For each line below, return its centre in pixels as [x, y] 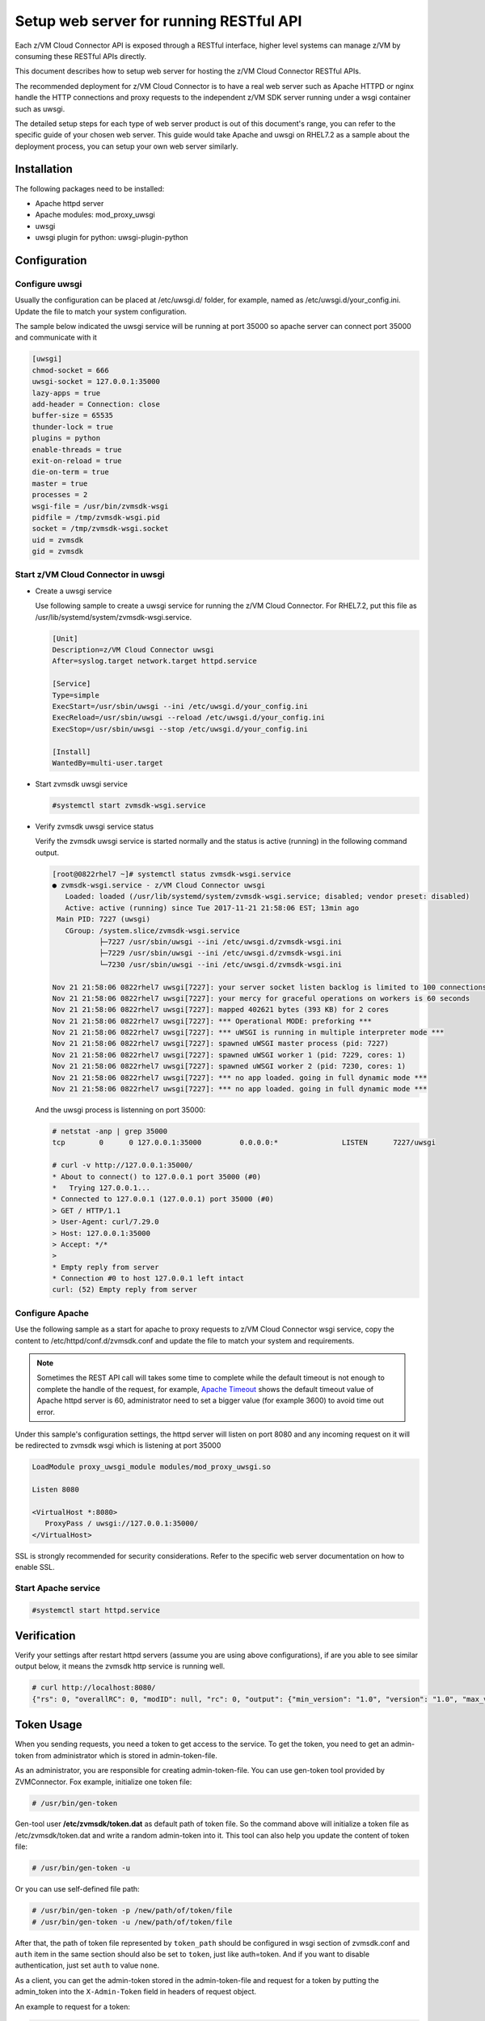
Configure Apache [52, 1313]
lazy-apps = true [66, 393]
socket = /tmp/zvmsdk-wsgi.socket [100, 529]
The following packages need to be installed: [90, 188]
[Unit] [65, 638]
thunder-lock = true [72, 427]
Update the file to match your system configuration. [101, 311]
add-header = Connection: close [96, 405]
